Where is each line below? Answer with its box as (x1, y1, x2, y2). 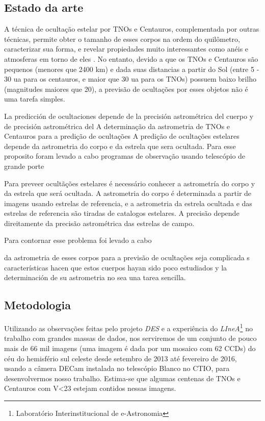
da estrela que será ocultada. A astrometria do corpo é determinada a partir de (4, 188, 252, 199)
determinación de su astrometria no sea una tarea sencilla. (4, 272, 186, 283)
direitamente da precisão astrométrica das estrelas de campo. (4, 217, 195, 228)
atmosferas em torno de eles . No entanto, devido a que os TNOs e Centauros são (4, 53, 258, 64)
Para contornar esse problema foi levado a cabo (4, 235, 152, 245)
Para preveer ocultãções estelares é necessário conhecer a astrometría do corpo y (4, 178, 255, 188)
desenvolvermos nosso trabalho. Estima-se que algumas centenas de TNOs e (4, 373, 241, 383)
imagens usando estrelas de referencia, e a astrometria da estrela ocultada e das (4, 197, 252, 208)
